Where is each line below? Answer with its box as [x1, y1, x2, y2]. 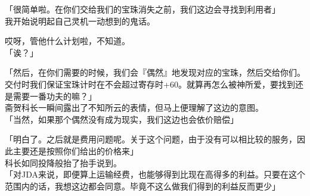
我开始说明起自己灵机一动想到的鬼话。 [5, 14, 155, 27]
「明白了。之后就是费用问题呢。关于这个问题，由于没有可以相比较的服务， [5, 133, 297, 145]
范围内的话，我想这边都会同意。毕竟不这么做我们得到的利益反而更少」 [5, 179, 280, 192]
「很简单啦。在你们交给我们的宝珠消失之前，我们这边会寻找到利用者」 [5, 3, 280, 15]
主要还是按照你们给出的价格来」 [13, 144, 138, 157]
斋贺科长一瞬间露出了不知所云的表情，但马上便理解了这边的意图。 [5, 101, 263, 114]
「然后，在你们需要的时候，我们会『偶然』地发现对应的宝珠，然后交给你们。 [5, 66, 305, 79]
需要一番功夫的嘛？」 [13, 89, 97, 102]
